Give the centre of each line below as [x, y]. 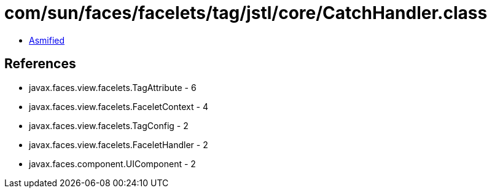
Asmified [47, 40]
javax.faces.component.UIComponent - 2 [112, 163]
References [40, 64]
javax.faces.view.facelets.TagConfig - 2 [109, 125]
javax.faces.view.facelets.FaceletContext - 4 [119, 106]
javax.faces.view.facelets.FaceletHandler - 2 [119, 144]
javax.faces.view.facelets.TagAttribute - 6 [113, 87]
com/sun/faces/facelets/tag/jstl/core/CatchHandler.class [246, 13]
